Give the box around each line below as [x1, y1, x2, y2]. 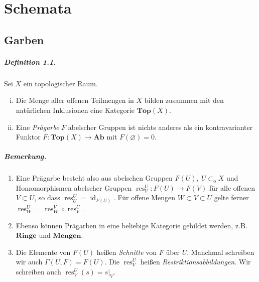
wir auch [16, 256, 43, 267]
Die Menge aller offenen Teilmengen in [16, 95, 134, 105]
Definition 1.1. [4, 56, 56, 67]
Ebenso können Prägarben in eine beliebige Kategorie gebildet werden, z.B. [16, 220, 247, 230]
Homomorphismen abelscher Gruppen [16, 182, 132, 193]
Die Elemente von [16, 246, 71, 257]
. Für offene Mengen [113, 192, 176, 203]
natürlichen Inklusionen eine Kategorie [16, 104, 135, 115]
